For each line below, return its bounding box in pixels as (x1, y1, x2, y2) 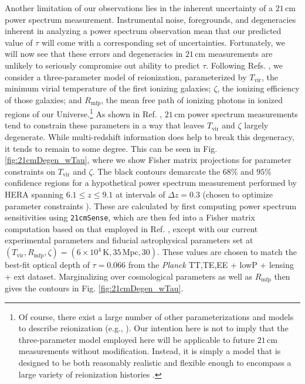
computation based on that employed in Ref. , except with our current (5, 222, 258, 235)
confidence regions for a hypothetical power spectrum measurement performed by (5, 176, 297, 189)
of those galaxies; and (5, 93, 82, 106)
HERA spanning (5, 188, 64, 201)
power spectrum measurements (187, 107, 298, 120)
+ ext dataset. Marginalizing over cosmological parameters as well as (5, 270, 253, 282)
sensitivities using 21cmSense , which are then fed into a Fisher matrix (5, 211, 255, 223)
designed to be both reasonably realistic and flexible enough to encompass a (18, 356, 292, 369)
